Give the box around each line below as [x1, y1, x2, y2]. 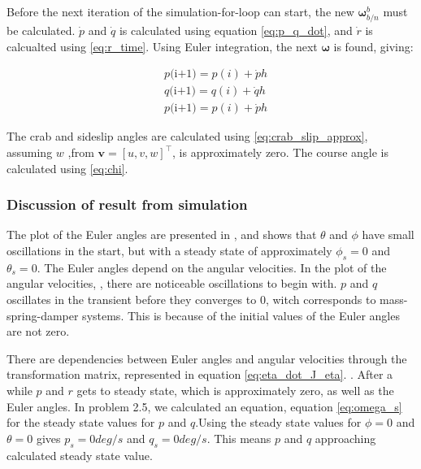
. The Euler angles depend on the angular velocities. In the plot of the [37, 258, 387, 276]
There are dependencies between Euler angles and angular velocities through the [7, 350, 407, 367]
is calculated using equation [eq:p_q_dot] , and [119, 22, 353, 39]
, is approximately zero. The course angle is [172, 144, 388, 161]
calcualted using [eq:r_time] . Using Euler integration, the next [7, 37, 318, 54]
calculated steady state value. [7, 446, 153, 463]
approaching [315, 429, 376, 446]
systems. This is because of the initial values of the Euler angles [82, 306, 400, 324]
